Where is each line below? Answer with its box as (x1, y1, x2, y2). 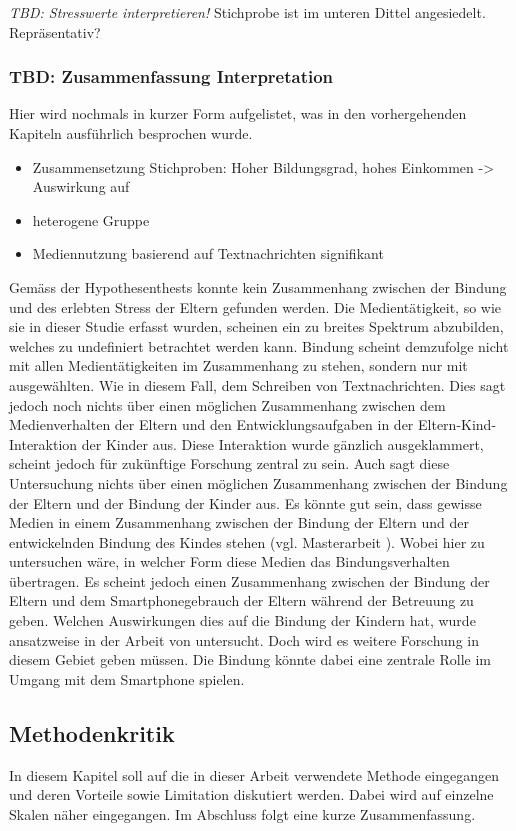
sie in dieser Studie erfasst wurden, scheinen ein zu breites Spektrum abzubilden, (9, 316, 504, 337)
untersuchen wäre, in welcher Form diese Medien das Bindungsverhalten (9, 551, 450, 572)
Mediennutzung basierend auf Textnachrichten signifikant (32, 243, 384, 264)
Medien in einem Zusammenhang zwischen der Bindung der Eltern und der (9, 512, 469, 533)
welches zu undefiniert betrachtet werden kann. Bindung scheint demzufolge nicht (9, 335, 509, 356)
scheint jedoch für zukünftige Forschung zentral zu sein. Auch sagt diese (9, 453, 450, 474)
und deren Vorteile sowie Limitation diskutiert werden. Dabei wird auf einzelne (9, 784, 494, 805)
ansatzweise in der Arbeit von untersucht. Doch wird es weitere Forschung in (9, 629, 479, 650)
